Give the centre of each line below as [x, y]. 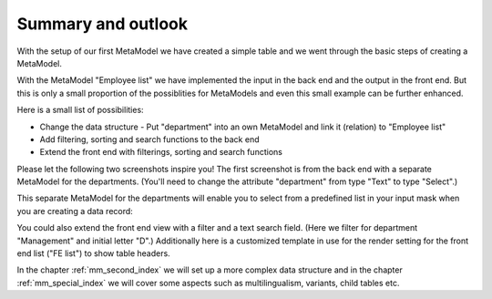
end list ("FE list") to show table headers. [93, 253]
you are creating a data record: [75, 211]
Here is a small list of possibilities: [81, 110]
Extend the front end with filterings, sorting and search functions [161, 152]
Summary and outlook [102, 24]
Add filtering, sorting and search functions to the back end [149, 139]
